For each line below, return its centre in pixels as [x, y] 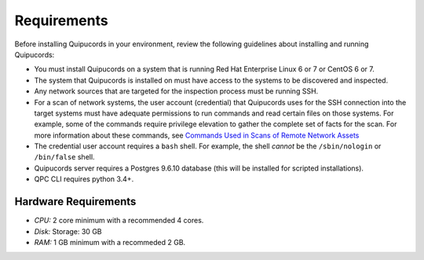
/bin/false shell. [64, 157]
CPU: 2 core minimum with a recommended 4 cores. [119, 221]
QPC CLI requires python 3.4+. [84, 179]
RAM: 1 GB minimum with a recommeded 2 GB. [110, 242]
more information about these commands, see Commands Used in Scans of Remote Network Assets [197, 135]
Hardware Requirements [75, 201]
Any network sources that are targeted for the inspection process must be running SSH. [176, 91]
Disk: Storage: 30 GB [68, 231]
